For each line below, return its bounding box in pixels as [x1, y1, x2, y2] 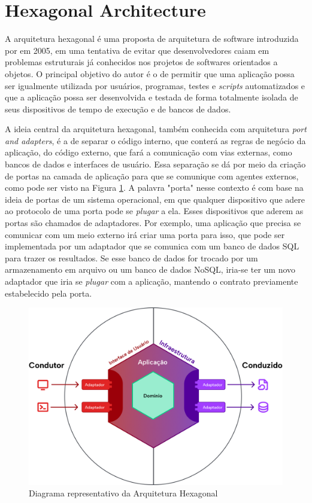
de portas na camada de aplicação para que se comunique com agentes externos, [5, 169, 299, 182]
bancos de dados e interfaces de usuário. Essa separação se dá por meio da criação [5, 158, 306, 170]
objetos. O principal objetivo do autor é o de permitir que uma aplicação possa [5, 67, 295, 80]
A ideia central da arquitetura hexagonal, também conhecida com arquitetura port [5, 123, 307, 135]
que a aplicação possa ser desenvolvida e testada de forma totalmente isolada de [5, 91, 298, 103]
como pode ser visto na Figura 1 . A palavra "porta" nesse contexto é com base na [5, 181, 304, 194]
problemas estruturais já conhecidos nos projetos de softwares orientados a [5, 56, 278, 68]
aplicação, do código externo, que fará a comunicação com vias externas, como [5, 146, 292, 158]
